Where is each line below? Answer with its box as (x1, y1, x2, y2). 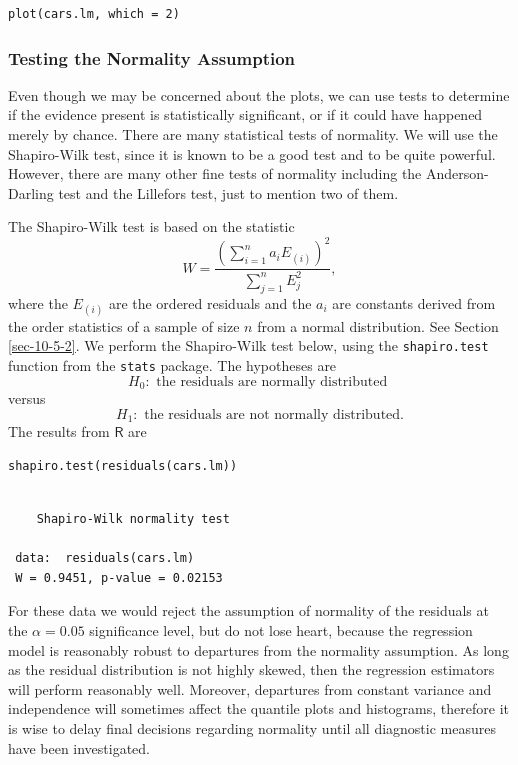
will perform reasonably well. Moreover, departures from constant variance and (8, 678, 492, 699)
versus (8, 388, 46, 409)
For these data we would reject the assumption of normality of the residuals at (8, 600, 489, 621)
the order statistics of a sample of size (8, 315, 240, 336)
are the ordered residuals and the (108, 292, 312, 313)
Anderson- (425, 163, 489, 184)
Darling (8, 182, 54, 203)
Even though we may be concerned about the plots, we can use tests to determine (8, 84, 510, 105)
